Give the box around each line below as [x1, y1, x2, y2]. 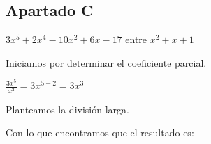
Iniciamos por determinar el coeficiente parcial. [6, 55, 207, 70]
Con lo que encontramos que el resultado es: [6, 125, 194, 140]
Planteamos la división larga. [6, 102, 129, 116]
